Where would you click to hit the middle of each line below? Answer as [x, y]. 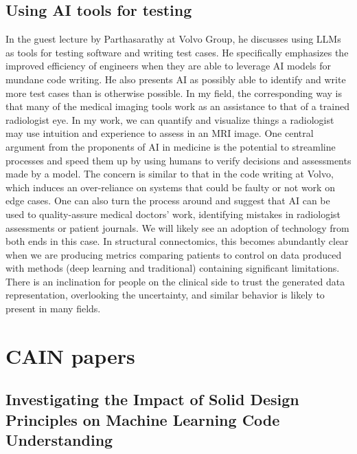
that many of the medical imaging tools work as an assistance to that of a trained [177, 106]
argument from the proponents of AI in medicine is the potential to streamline [171, 146]
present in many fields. [53, 309]
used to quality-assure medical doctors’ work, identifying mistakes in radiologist [173, 214]
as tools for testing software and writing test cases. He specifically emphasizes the [177, 52]
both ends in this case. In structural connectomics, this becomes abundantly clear [177, 241]
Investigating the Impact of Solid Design [152, 399]
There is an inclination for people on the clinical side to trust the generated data [175, 281]
